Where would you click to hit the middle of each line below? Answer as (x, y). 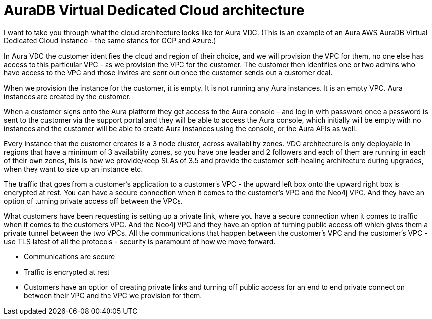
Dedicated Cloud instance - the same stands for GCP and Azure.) (110, 40)
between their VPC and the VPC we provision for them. (113, 295)
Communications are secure (70, 256)
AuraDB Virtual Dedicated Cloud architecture (154, 10)
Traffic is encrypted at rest (67, 272)
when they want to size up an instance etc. (73, 169)
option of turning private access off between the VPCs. (93, 201)
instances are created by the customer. (68, 96)
